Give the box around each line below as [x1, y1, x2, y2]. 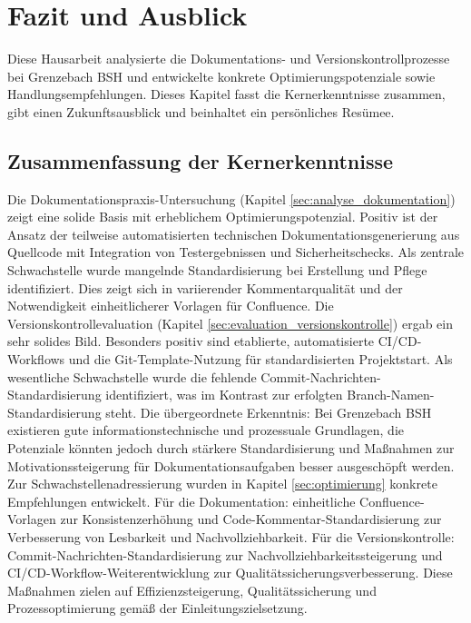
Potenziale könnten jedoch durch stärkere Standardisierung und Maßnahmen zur [7, 439, 455, 458]
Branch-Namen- [347, 385, 435, 404]
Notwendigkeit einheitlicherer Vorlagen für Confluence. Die [7, 296, 334, 315]
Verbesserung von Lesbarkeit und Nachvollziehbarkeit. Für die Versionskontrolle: [7, 527, 455, 546]
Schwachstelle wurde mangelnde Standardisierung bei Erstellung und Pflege [7, 261, 427, 280]
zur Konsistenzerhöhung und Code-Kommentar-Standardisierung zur [60, 509, 442, 529]
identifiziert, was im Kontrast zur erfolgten [105, 385, 343, 404]
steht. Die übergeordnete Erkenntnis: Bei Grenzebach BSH [105, 402, 432, 421]
